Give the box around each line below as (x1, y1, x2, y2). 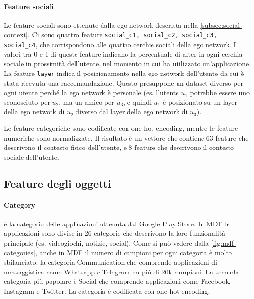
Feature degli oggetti (4, 175, 111, 191)
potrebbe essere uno (190, 87, 250, 98)
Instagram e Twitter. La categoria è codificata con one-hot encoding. (4, 286, 210, 296)
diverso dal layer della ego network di (76, 106, 188, 117)
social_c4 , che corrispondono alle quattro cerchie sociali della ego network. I (4, 39, 236, 50)
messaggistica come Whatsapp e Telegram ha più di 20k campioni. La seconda (4, 266, 239, 276)
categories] (4, 247, 35, 257)
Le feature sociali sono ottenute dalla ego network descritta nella (4, 20, 198, 30)
